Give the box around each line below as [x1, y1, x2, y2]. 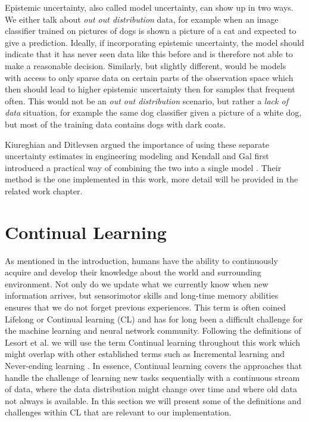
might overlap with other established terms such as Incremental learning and [5, 347, 285, 360]
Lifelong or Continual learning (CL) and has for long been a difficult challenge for [5, 312, 303, 325]
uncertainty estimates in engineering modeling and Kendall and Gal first [5, 150, 269, 162]
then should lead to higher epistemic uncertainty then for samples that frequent [5, 83, 295, 95]
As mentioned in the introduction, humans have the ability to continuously [5, 254, 278, 266]
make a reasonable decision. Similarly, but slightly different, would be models [5, 59, 286, 72]
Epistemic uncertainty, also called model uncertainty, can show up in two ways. [5, 1, 294, 13]
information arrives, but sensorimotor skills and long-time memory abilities [5, 289, 279, 302]
